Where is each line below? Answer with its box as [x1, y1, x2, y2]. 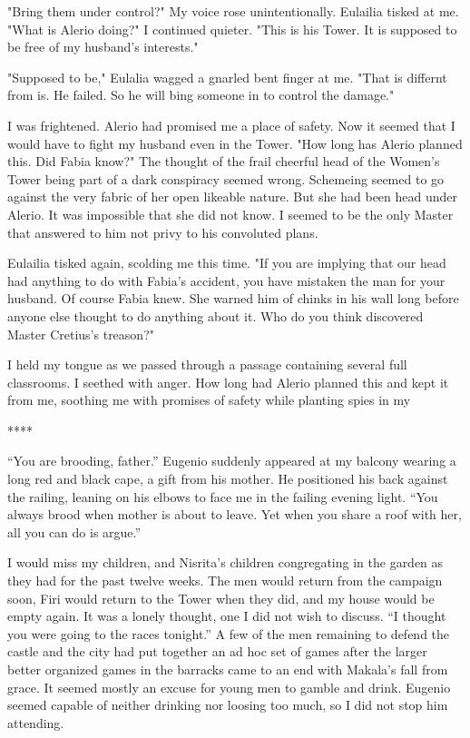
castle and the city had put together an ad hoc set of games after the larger [7, 642, 427, 661]
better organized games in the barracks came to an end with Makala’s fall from [7, 660, 448, 678]
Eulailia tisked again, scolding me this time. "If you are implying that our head [7, 253, 446, 272]
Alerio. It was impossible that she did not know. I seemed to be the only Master [7, 204, 454, 223]
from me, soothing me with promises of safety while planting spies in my [7, 390, 411, 409]
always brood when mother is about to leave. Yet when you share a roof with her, [7, 505, 462, 524]
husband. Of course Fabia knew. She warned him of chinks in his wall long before [7, 289, 459, 308]
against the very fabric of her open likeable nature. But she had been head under [7, 187, 458, 206]
